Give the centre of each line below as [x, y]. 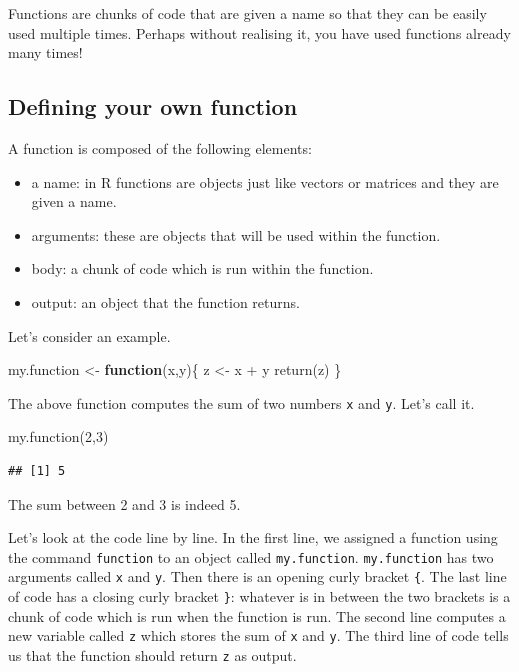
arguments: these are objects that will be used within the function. [236, 234]
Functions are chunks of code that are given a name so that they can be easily [247, 13]
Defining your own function [153, 106]
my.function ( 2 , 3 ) [58, 436]
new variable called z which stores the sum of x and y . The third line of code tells [258, 635]
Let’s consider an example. [89, 335]
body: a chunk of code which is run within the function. [202, 268]
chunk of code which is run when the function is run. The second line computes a [257, 615]
